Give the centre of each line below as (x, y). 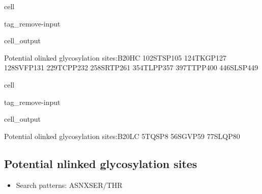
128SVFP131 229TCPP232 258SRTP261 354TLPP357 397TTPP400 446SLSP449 (131, 67)
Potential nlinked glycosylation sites (101, 163)
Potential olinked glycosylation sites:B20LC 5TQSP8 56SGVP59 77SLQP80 (122, 136)
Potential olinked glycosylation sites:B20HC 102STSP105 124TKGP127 (115, 57)
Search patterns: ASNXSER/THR (69, 185)
